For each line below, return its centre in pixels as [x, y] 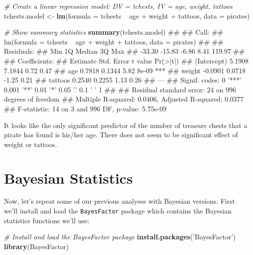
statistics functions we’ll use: [47, 220]
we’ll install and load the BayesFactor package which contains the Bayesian [118, 211]
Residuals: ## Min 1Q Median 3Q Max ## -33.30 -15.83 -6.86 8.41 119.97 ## [124, 51]
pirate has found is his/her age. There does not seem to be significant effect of [121, 135]
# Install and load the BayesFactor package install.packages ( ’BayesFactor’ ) [120, 237]
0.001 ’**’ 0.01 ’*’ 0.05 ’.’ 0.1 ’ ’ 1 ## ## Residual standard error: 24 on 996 [120, 89]
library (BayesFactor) [36, 246]
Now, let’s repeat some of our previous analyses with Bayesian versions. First [120, 201]
